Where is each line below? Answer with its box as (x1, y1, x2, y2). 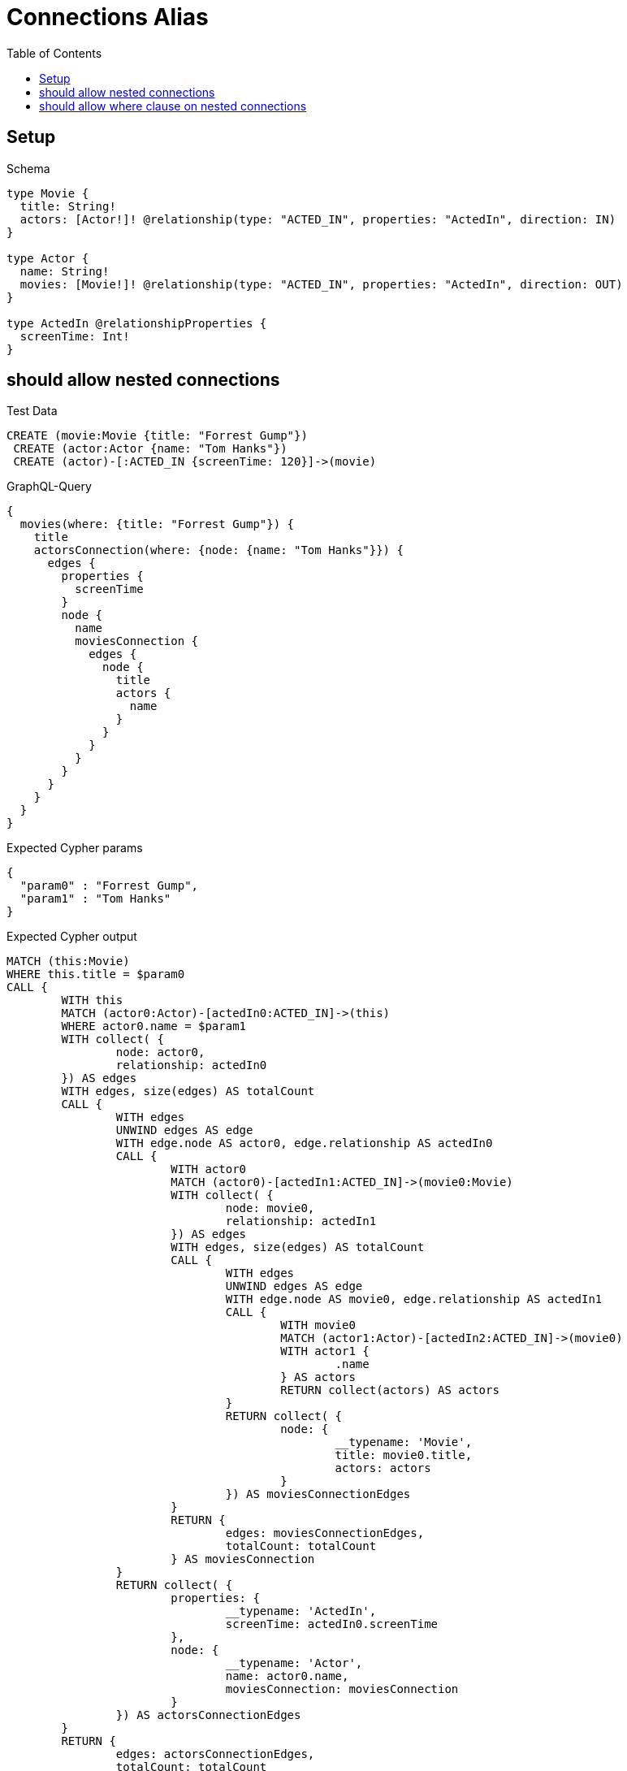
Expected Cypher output (6, 929, 137, 944)
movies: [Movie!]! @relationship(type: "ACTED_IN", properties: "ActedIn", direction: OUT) (19, 277, 623, 291)
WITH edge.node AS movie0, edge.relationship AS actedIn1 (225, 1293, 603, 1306)
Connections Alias (6, 3, 209, 31)
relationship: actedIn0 (115, 1059, 267, 1072)
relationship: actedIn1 (225, 1215, 377, 1228)
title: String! (19, 199, 116, 213)
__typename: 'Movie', (335, 1435, 473, 1449)
